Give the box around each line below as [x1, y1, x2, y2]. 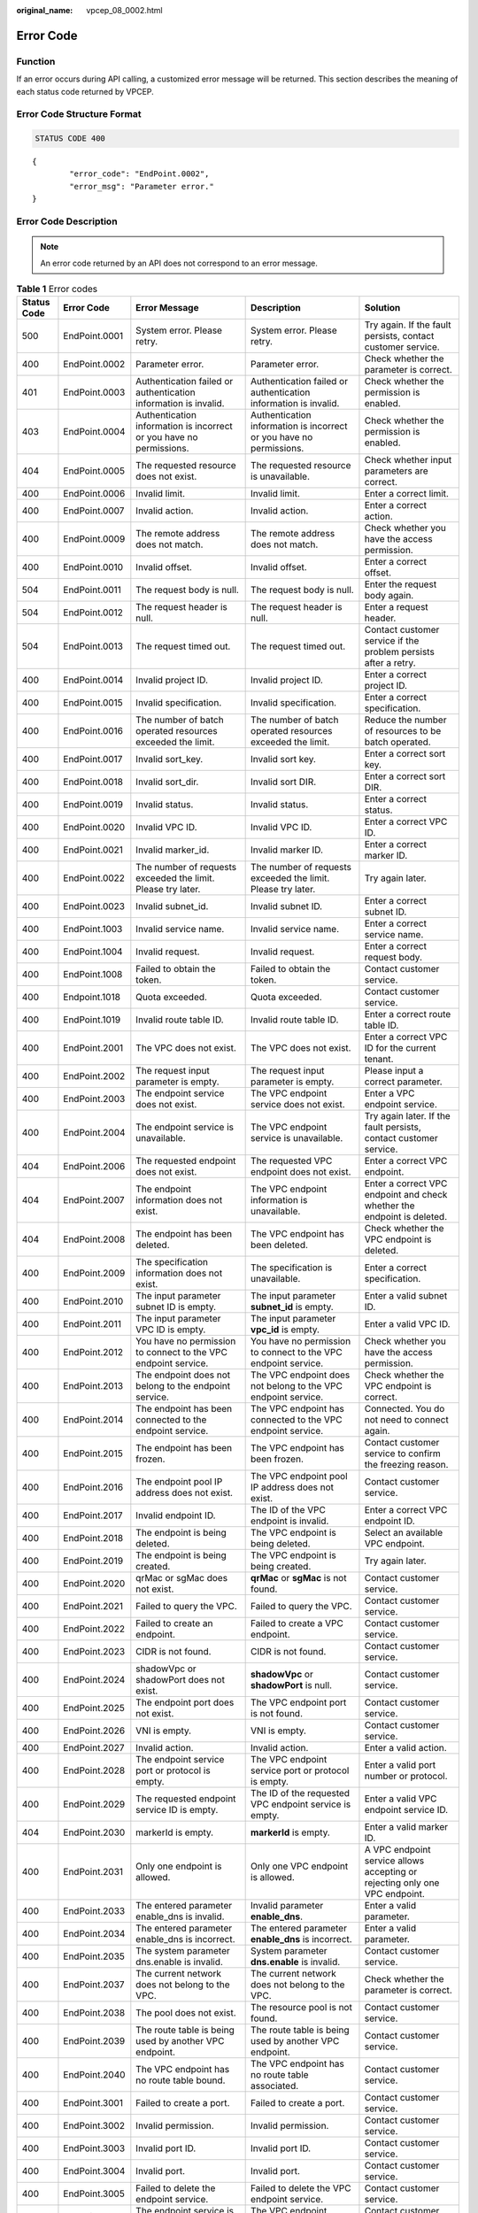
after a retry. [364, 657, 416, 669]
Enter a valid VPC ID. [364, 1318, 451, 1330]
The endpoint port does [135, 1696, 235, 1708]
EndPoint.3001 [63, 2097, 124, 2109]
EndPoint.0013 [63, 640, 124, 652]
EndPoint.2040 [63, 2069, 126, 2081]
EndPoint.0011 [63, 584, 121, 597]
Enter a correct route [364, 1008, 451, 1021]
